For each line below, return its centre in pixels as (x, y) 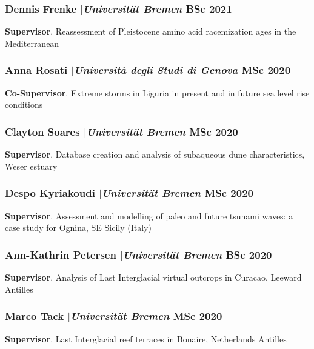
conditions (24, 105)
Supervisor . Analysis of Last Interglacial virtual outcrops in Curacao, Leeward (153, 277)
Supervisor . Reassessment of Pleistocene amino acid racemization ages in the (151, 31)
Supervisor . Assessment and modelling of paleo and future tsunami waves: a (149, 215)
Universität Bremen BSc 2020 (197, 254)
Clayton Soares (42, 131)
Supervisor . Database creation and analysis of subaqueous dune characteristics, (155, 154)
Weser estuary (31, 166)
